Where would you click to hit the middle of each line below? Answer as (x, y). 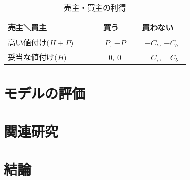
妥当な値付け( (33, 57)
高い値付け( (29, 42)
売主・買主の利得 (95, 7)
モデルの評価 (45, 93)
